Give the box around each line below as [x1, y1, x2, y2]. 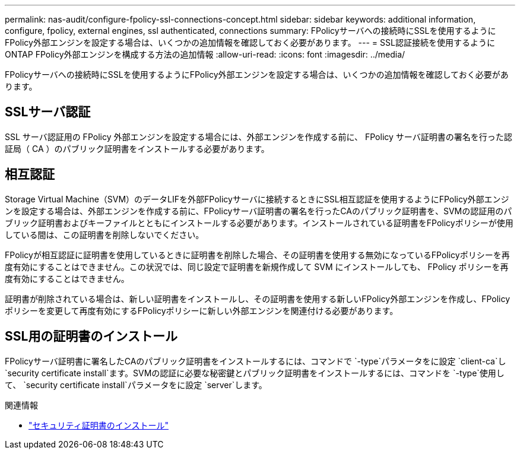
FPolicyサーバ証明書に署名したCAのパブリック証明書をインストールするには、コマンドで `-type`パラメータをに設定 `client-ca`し [5, 355, 506, 366]
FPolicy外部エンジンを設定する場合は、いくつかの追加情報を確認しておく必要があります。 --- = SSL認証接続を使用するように [5, 37, 495, 47]
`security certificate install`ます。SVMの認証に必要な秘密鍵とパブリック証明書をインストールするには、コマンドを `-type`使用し [5, 367, 505, 378]
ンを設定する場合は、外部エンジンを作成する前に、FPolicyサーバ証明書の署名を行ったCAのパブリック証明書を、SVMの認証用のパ [5, 205, 512, 216]
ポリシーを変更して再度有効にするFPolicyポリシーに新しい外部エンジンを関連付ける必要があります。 [5, 305, 398, 316]
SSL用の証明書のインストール [5, 329, 177, 344]
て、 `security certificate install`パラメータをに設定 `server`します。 [5, 379, 267, 390]
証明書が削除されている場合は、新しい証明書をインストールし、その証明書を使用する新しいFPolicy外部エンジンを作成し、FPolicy [5, 293, 511, 304]
